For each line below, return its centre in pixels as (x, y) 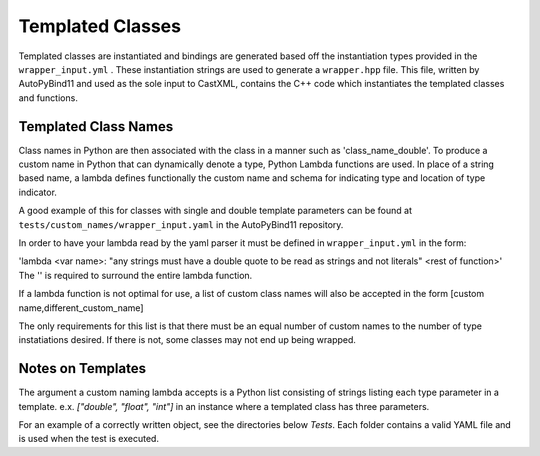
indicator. (37, 192)
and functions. (48, 97)
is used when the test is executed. (89, 439)
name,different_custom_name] (81, 307)
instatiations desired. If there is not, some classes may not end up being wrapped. (187, 340)
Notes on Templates (82, 368)
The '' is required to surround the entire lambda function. (135, 275)
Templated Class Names (96, 126)
